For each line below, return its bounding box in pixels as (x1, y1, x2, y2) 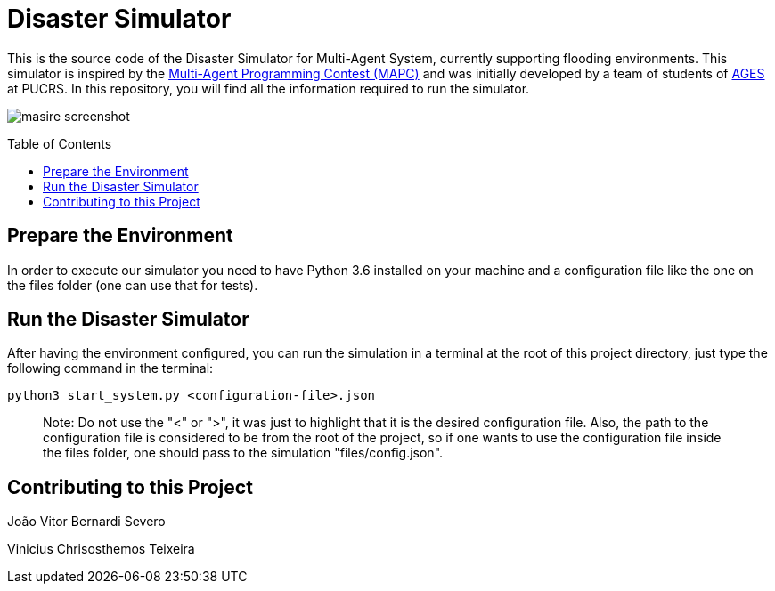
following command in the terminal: (7, 360, 214, 376)
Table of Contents (7, 135, 112, 151)
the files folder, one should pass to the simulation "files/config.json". (43, 445, 444, 461)
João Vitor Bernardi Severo (7, 514, 166, 530)
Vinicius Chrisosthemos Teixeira (7, 541, 195, 557)
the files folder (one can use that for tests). (7, 277, 258, 293)
